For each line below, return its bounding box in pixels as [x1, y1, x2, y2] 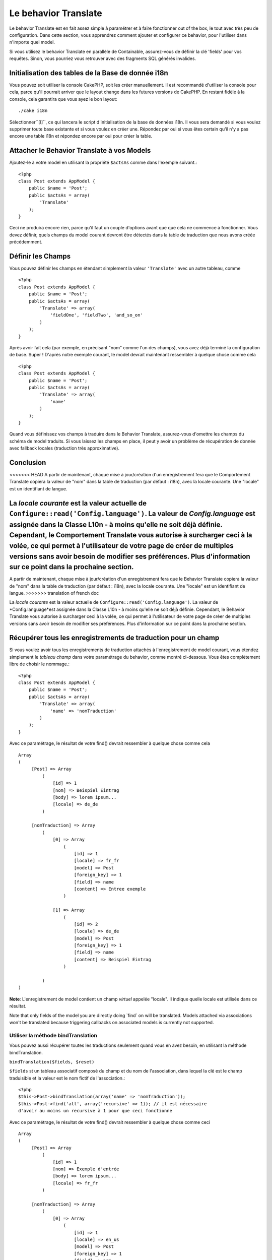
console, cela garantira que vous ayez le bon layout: [9, 96, 118, 102]
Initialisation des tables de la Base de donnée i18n [9, 69, 168, 77]
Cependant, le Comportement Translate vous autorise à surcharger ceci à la [9, 531, 252, 539]
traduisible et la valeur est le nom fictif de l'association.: [9, 1075, 125, 1081]
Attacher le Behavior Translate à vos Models [9, 146, 151, 155]
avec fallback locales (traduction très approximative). [9, 445, 120, 451]
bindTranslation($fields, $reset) [9, 1059, 95, 1064]
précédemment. [9, 239, 43, 245]
